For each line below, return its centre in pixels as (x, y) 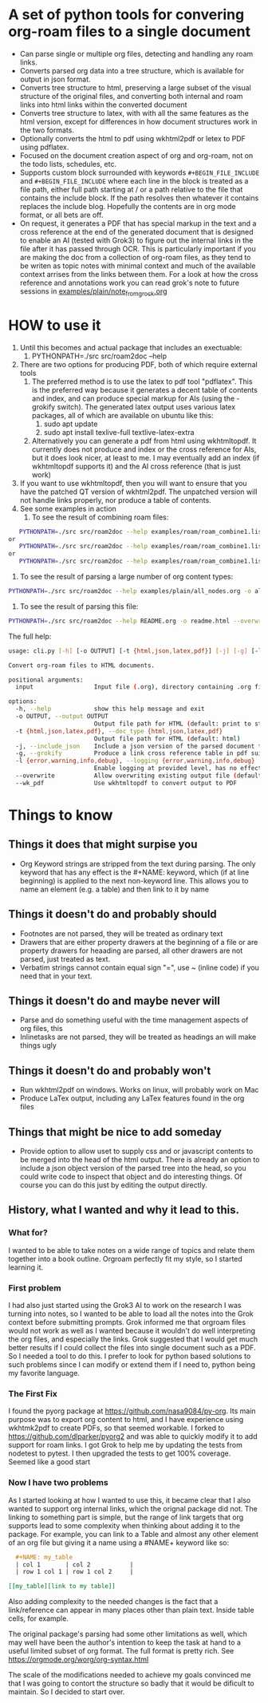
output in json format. (55, 79)
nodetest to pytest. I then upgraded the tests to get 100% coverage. (120, 1453)
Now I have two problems (59, 1483)
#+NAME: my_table (44, 1557)
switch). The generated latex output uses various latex (146, 407)
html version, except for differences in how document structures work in (138, 121)
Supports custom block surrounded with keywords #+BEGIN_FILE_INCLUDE (140, 172)
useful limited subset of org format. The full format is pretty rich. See (121, 1651)
